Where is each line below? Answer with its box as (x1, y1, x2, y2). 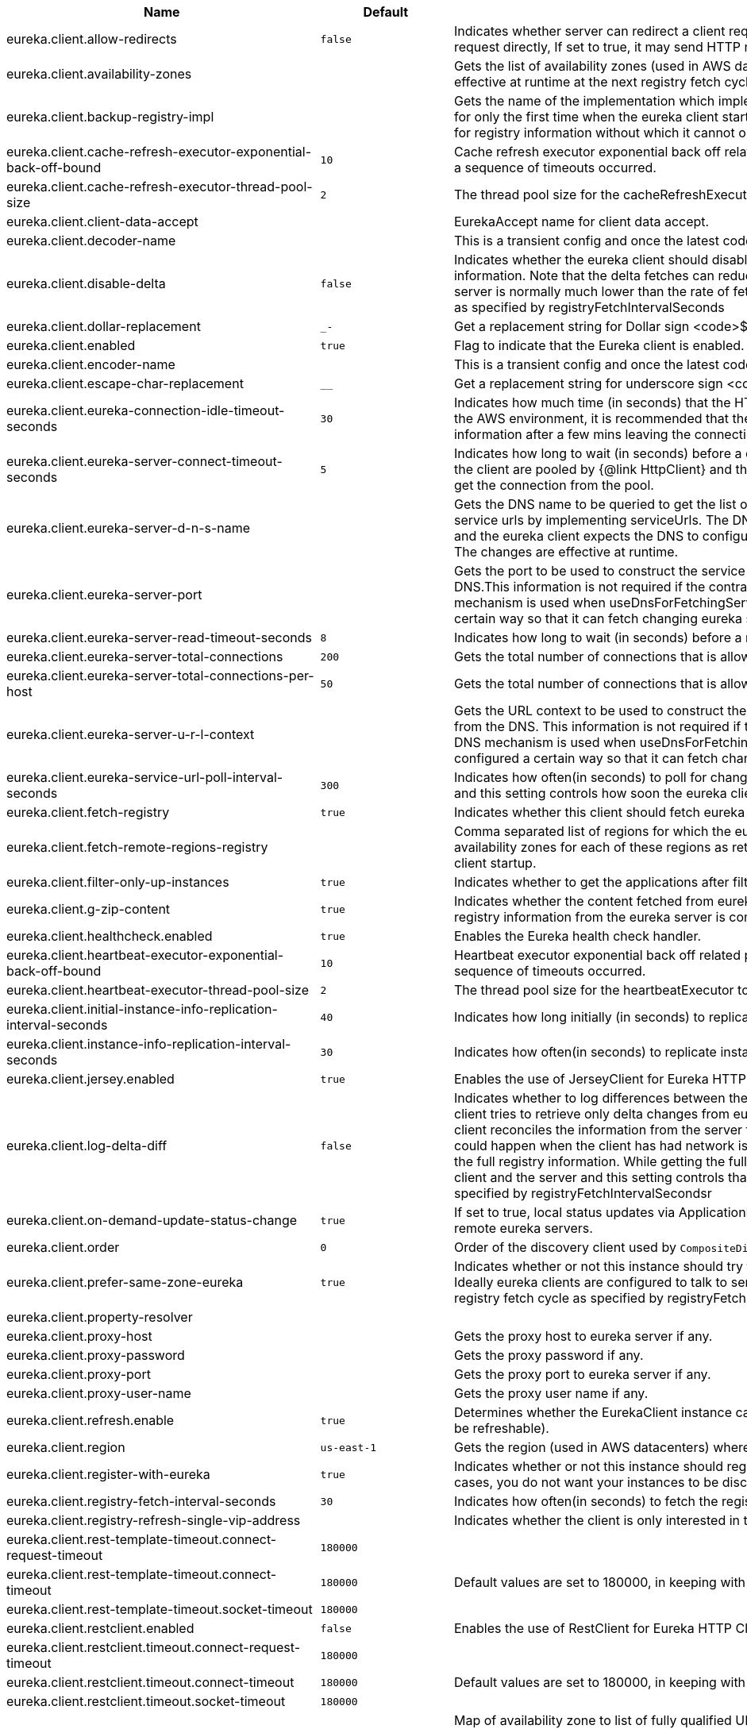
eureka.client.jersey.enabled (6, 1071, 175, 1087)
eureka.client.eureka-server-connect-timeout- (6, 453, 283, 469)
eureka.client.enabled (6, 337, 136, 353)
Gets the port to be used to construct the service (453, 563, 745, 579)
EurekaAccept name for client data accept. (453, 214, 710, 229)
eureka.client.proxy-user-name (6, 1385, 191, 1401)
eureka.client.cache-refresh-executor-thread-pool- (6, 179, 313, 194)
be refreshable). (453, 1420, 549, 1436)
